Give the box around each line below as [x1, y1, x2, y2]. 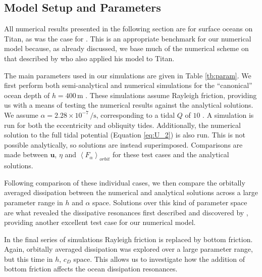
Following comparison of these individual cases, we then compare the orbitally [4, 177, 245, 188]
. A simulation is [202, 109, 254, 120]
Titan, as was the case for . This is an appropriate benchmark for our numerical [4, 33, 251, 43]
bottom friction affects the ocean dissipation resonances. [4, 263, 178, 274]
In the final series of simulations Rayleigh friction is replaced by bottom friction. [4, 234, 253, 244]
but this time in [4, 253, 53, 264]
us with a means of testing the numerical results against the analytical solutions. [4, 100, 253, 110]
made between [4, 149, 48, 160]
